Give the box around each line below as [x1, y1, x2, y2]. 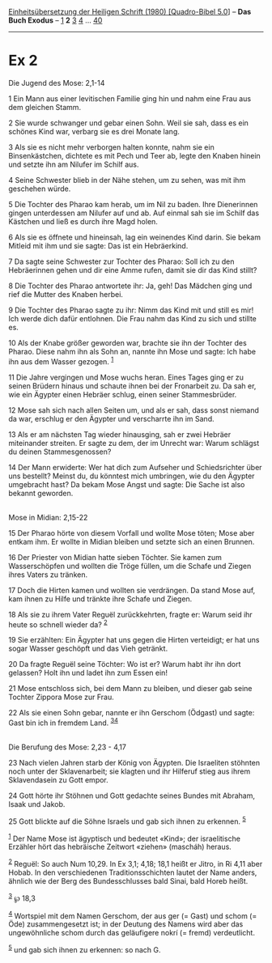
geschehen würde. [8, 184, 71, 193]
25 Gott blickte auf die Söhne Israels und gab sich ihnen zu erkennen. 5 [8, 815, 247, 826]
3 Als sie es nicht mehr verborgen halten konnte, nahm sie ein [8, 142, 215, 152]
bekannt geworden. [8, 488, 74, 498]
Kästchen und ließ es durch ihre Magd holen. [8, 216, 158, 226]
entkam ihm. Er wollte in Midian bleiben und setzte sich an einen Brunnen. [8, 537, 255, 546]
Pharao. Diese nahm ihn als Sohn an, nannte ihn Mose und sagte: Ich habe [8, 346, 257, 356]
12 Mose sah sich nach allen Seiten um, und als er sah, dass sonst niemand [8, 405, 259, 415]
